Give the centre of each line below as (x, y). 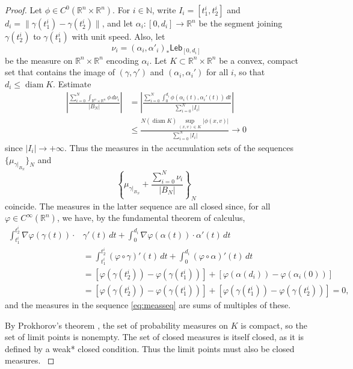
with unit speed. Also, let (118, 36)
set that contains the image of (60, 72)
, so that (249, 72)
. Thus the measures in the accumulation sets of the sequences (179, 147)
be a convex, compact (259, 60)
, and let (118, 23)
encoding (122, 60)
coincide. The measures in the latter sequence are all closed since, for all (138, 206)
